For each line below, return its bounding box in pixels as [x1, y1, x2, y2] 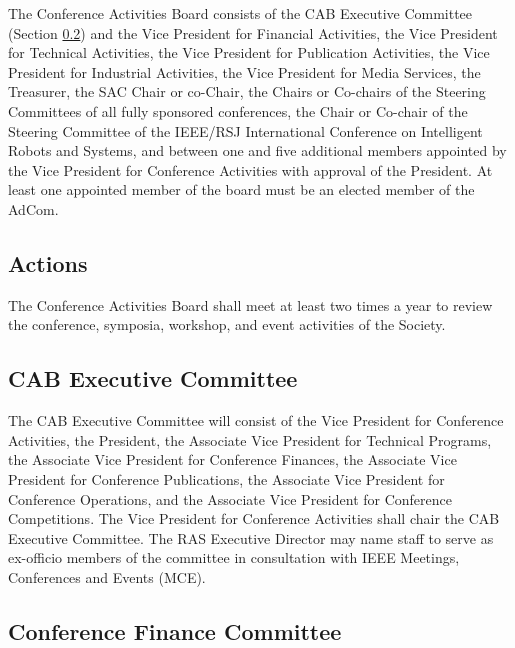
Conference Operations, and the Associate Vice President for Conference [8, 488, 453, 509]
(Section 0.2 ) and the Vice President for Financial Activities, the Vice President [8, 22, 498, 43]
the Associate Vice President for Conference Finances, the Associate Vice [8, 449, 457, 470]
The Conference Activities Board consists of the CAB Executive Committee [8, 3, 473, 23]
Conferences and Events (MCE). [8, 566, 206, 587]
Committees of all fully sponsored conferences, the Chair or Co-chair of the [8, 100, 468, 121]
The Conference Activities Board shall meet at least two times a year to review [8, 294, 493, 315]
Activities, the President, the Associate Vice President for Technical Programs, [8, 429, 492, 450]
